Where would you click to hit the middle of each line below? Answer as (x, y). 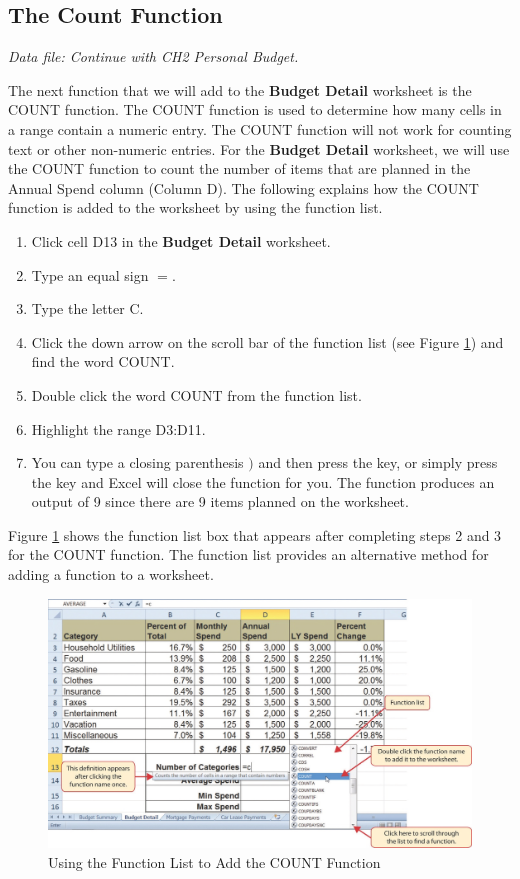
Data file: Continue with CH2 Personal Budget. (153, 56)
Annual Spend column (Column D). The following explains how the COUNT (243, 187)
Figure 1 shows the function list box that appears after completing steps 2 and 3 (255, 534)
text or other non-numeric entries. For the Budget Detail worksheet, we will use (259, 148)
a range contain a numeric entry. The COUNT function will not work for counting (260, 128)
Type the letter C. (87, 308)
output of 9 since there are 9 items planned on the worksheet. (220, 501)
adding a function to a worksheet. (111, 574)
